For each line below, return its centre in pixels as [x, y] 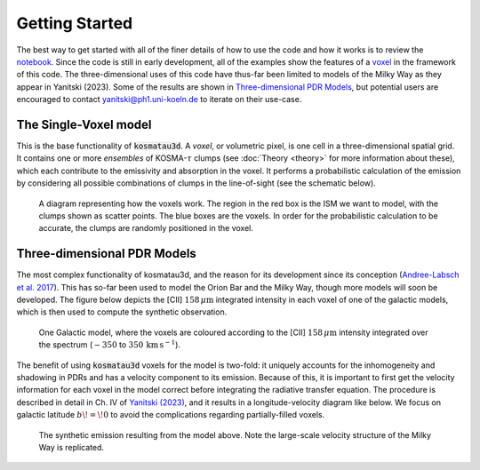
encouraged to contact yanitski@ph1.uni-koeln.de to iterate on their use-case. [159, 100]
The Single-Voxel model [84, 124]
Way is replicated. [72, 447]
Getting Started [75, 23]
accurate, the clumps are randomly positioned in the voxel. [146, 228]
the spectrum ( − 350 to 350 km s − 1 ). [110, 344]
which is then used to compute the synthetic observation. [122, 312]
